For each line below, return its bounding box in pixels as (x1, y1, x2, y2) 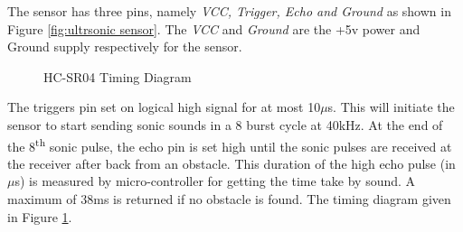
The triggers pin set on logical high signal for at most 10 (7, 97, 321, 116)
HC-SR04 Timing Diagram (43, 67, 192, 86)
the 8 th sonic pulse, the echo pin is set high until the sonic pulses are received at (7, 134, 452, 155)
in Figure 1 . (7, 207, 72, 226)
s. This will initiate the (327, 97, 455, 116)
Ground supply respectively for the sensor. (7, 37, 242, 56)
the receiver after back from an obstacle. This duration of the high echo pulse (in (7, 153, 456, 172)
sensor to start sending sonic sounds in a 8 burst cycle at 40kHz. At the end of (7, 115, 443, 134)
